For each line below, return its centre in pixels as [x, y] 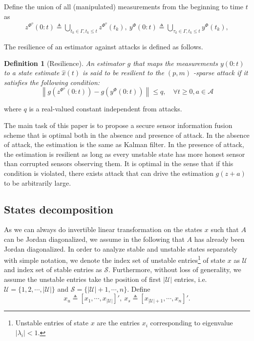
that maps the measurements [175, 63]
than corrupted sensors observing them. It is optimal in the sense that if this [119, 163]
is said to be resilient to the [123, 73]
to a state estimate [32, 73]
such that [225, 229]
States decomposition [59, 209]
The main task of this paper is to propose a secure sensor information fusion [118, 125]
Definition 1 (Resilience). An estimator [64, 63]
